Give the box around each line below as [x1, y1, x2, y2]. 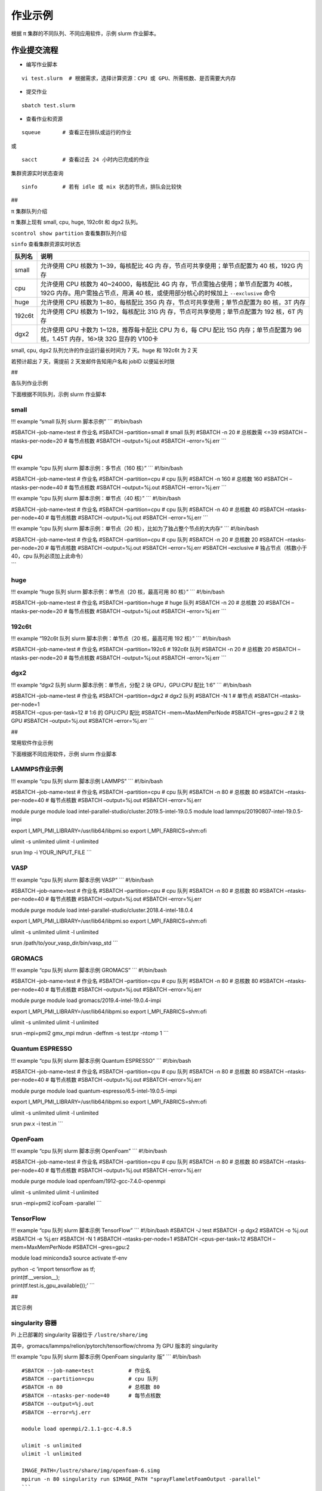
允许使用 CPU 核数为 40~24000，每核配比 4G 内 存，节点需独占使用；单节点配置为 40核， [40, 280, 296, 289]
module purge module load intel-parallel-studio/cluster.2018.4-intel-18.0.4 [11, 907, 193, 914]
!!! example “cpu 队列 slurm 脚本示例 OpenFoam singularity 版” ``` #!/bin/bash [11, 1353, 201, 1360]
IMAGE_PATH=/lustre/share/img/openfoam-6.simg [21, 1467, 160, 1474]
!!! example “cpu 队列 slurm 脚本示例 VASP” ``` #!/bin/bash [11, 876, 154, 883]
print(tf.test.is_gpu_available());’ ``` [11, 1282, 95, 1289]
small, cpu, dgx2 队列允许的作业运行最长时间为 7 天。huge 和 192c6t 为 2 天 [11, 347, 198, 354]
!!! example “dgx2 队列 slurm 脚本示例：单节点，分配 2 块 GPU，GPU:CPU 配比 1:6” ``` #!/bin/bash [11, 681, 252, 688]
